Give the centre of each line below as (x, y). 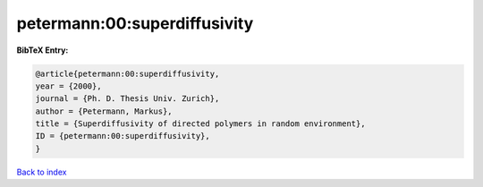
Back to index (42, 172)
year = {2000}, (68, 86)
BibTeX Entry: (42, 50)
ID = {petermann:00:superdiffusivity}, (123, 136)
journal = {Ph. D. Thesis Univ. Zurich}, (127, 99)
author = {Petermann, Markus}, (104, 111)
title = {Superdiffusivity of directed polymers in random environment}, (200, 124)
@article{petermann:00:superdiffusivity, (127, 73)
